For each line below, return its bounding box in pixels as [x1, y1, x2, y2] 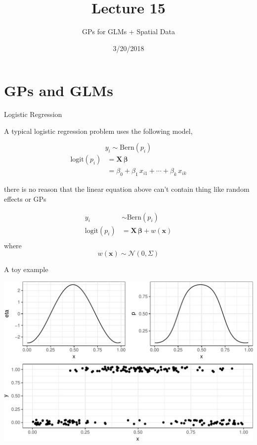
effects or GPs [4, 193, 46, 204]
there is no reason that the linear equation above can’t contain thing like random [4, 184, 250, 194]
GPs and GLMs [4, 80, 113, 101]
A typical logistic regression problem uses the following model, [4, 125, 193, 136]
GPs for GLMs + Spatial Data [82, 26, 175, 37]
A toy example [4, 264, 48, 275]
